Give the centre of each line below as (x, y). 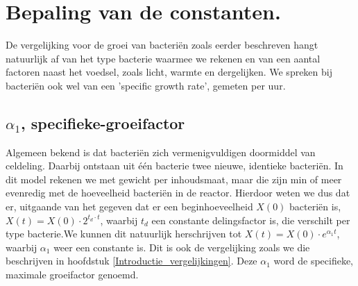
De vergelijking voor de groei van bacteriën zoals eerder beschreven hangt (162, 45)
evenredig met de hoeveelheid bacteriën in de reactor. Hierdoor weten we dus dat (178, 193)
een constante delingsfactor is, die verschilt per (251, 220)
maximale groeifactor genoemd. (72, 275)
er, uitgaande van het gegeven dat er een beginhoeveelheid (129, 207)
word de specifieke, (314, 261)
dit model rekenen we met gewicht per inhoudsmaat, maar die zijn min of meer (174, 179)
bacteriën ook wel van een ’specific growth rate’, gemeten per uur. (146, 85)
